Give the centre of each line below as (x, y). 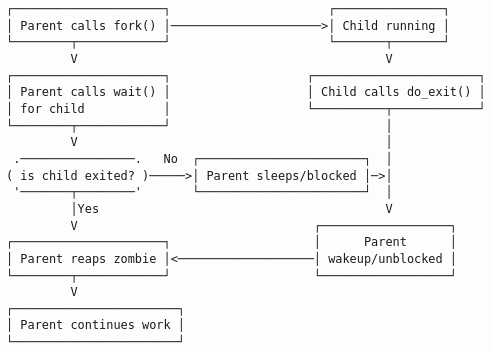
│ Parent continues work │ (95, 325)
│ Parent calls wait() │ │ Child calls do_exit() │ (246, 92)
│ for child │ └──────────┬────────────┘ (246, 108)
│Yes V (231, 208)
